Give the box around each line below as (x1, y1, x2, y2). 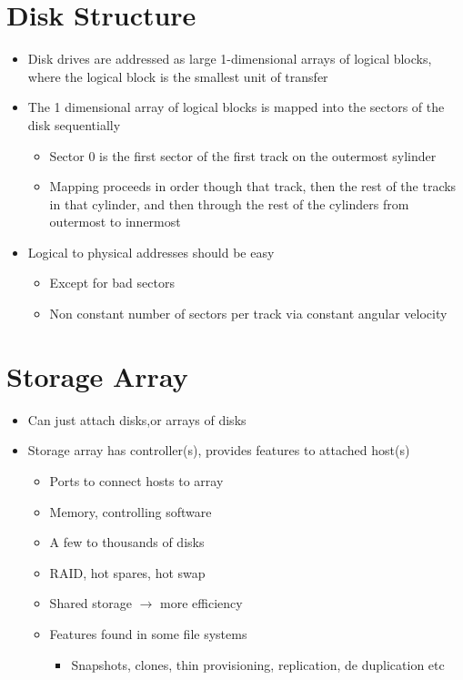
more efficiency (160, 594, 243, 613)
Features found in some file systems (49, 624, 247, 643)
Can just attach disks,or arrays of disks (27, 410, 247, 429)
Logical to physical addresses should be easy (27, 242, 275, 261)
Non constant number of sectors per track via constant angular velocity (49, 304, 448, 323)
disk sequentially (27, 115, 121, 134)
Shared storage (49, 594, 132, 613)
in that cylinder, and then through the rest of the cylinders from (49, 194, 409, 213)
